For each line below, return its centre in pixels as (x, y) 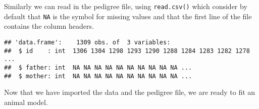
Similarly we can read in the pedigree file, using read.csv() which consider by (126, 6)
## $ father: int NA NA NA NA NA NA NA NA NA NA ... (98, 67)
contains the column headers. (49, 26)
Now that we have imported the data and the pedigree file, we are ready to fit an (130, 92)
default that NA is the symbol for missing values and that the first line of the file (128, 16)
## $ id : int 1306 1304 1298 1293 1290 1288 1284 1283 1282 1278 (127, 51)
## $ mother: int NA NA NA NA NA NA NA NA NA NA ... (98, 76)
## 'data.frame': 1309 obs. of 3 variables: (87, 42)
